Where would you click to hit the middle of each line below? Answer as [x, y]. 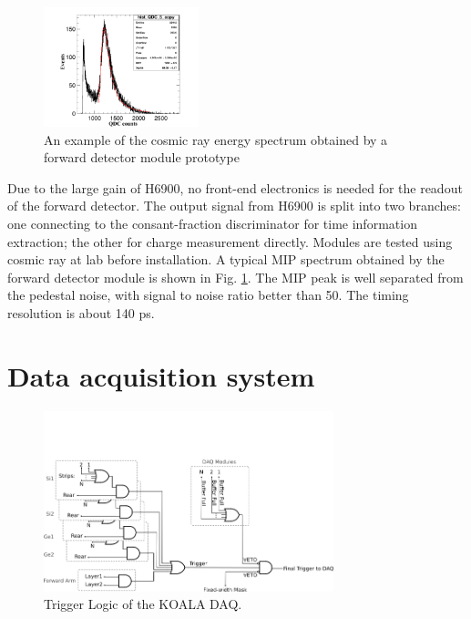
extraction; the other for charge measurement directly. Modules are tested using [230, 241]
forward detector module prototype [142, 157]
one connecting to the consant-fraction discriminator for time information [212, 223]
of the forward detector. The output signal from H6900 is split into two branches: [234, 206]
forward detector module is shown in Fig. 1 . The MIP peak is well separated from [235, 277]
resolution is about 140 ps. [81, 312]
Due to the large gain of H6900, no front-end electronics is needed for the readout [235, 187]
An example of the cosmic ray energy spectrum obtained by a [216, 139]
